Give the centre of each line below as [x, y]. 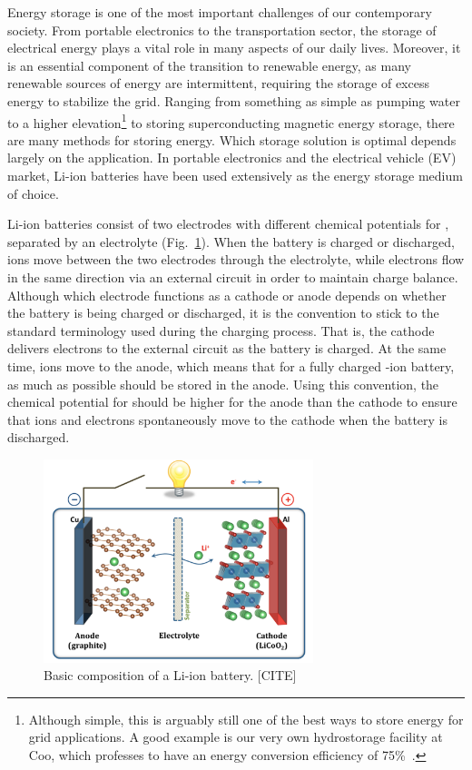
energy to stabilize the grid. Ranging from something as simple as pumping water [234, 100]
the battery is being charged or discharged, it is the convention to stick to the [223, 313]
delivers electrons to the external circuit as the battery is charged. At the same [227, 348]
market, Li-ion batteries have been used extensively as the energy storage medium [235, 175]
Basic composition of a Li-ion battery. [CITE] [170, 675]
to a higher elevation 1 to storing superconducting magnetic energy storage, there [231, 121]
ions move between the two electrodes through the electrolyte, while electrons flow [236, 259]
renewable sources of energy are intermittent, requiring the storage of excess [218, 83]
